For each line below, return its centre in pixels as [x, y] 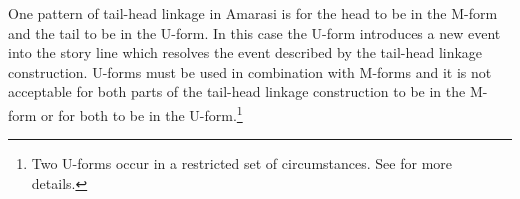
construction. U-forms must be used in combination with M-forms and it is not [250, 71]
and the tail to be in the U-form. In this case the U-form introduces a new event [254, 32]
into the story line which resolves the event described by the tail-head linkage [245, 52]
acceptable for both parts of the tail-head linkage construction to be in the [237, 91]
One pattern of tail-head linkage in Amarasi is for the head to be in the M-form [253, 13]
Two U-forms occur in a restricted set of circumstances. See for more [241, 163]
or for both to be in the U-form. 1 [142, 113]
